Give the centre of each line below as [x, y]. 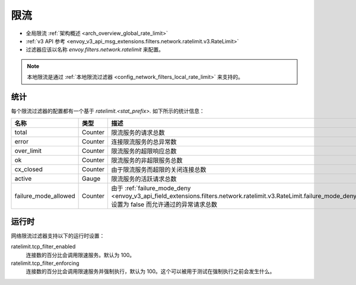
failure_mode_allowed [45, 196]
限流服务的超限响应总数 [144, 151]
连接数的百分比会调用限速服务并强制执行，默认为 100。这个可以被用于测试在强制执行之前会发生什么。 [150, 271]
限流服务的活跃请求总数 [144, 179]
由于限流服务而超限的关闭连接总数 [159, 170]
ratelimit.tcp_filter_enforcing [45, 263]
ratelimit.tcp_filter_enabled [43, 246]
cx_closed [28, 169]
